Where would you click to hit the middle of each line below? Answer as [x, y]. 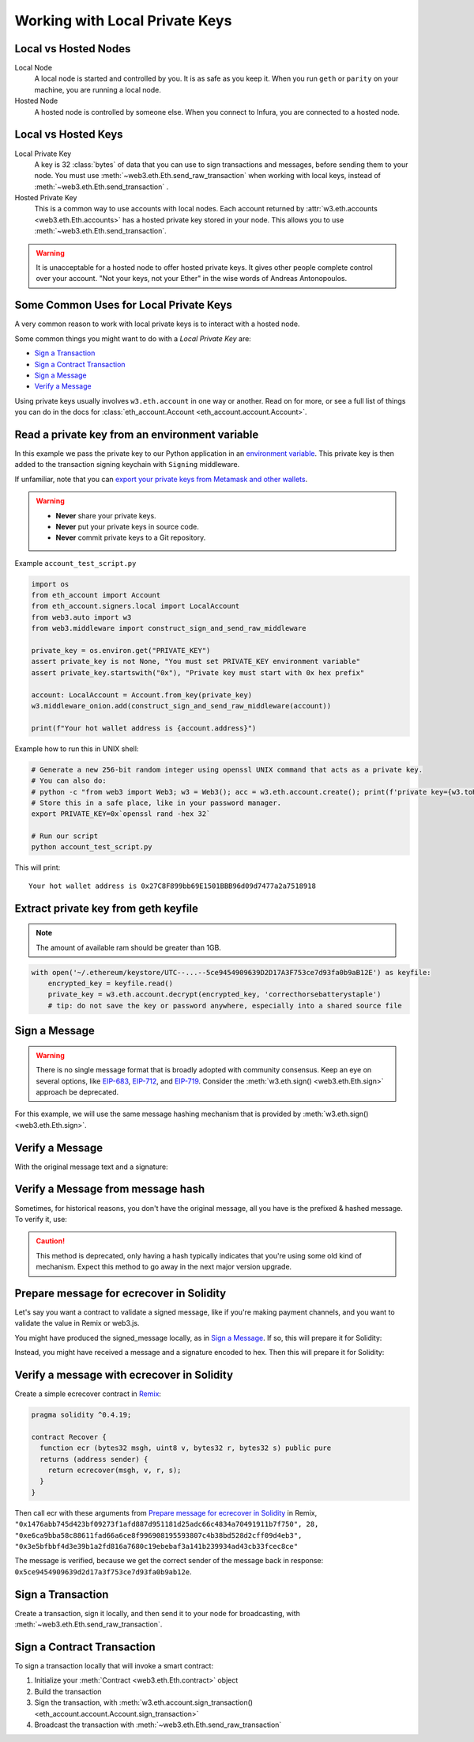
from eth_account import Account [96, 595]
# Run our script [65, 836]
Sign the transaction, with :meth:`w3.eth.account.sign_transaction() [143, 1702]
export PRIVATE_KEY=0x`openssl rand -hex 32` [121, 814]
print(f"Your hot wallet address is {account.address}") [144, 728]
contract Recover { [69, 1437]
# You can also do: [69, 781]
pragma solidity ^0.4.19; [81, 1415]
